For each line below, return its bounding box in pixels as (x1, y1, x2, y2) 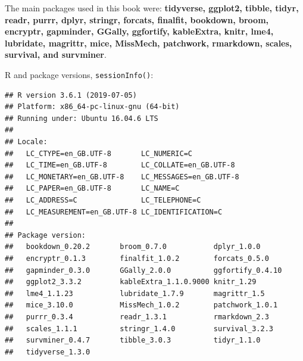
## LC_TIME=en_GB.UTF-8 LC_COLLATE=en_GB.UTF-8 (5, 161, 235, 170)
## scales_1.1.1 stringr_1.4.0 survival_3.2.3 (5, 324, 274, 333)
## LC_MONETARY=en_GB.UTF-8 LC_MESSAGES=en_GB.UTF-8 (5, 172, 239, 181)
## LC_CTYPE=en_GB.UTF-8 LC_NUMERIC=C (5, 149, 192, 158)
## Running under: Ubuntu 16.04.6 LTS (5, 114, 158, 123)
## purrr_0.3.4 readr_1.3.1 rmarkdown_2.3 (5, 312, 269, 321)
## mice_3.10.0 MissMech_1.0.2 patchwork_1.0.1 (5, 301, 278, 310)
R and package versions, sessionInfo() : (5, 68, 154, 80)
